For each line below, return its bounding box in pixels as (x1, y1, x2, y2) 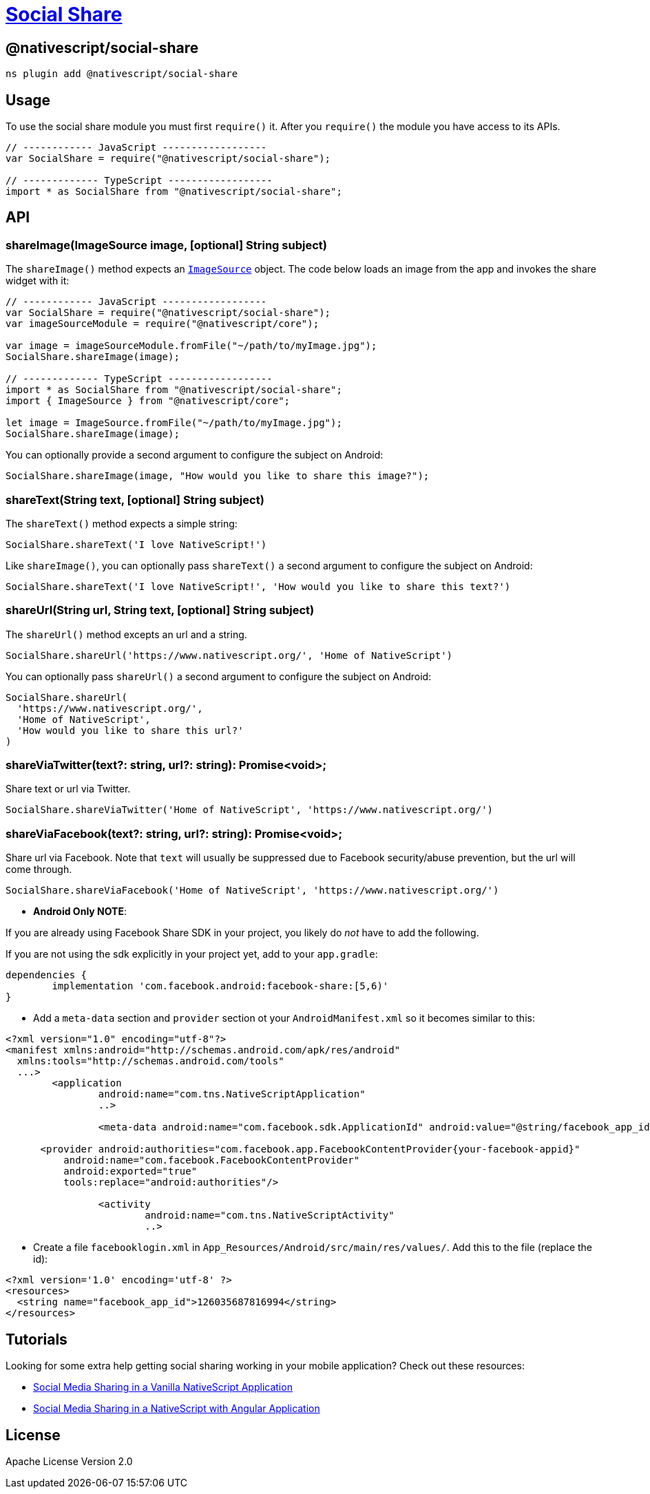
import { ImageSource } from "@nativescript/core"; (6, 395, 291, 407)
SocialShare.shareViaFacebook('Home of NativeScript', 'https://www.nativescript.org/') (6, 885, 499, 896)
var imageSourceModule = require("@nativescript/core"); (6, 318, 319, 330)
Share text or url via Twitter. (6, 783, 131, 795)
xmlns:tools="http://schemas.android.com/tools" (17, 1055, 284, 1067)
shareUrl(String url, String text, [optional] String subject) (6, 603, 315, 618)
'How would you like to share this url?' (17, 724, 244, 736)
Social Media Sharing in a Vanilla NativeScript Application (33, 1381, 293, 1393)
